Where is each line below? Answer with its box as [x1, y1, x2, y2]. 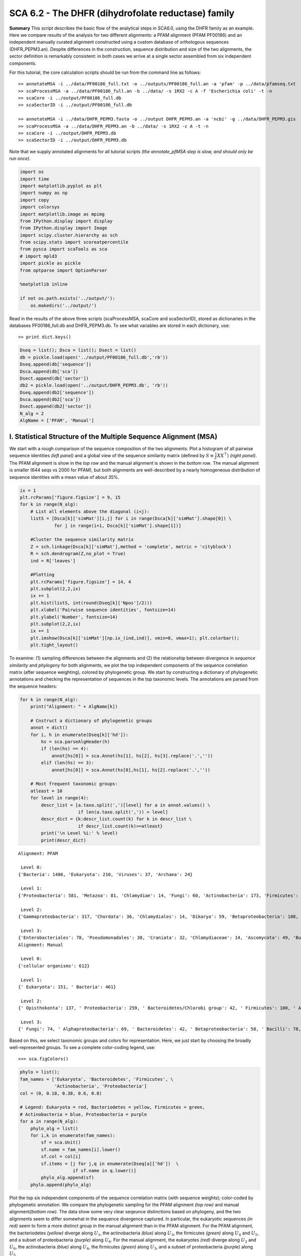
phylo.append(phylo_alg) [30, 1182, 92, 1188]
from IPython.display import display [20, 218, 113, 224]
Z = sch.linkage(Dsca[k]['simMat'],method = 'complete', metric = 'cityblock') [30, 544, 232, 550]
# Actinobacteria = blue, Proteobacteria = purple [20, 1111, 147, 1117]
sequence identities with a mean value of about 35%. [9, 474, 120, 480]
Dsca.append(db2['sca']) [20, 397, 81, 402]
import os [20, 169, 44, 175]
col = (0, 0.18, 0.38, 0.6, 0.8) [20, 1090, 102, 1096]
